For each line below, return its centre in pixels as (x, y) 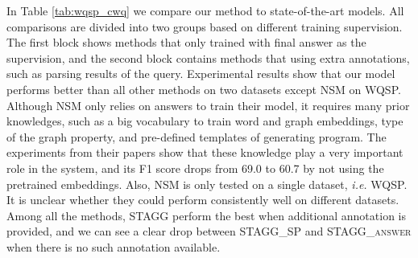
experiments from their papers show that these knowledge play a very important (205, 152)
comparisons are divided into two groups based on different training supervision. (205, 26)
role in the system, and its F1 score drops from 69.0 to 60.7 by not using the (195, 168)
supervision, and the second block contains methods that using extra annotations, (208, 57)
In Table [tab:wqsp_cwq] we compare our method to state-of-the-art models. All (205, 10)
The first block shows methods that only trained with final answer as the (186, 42)
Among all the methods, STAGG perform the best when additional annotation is (207, 215)
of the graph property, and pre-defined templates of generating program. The (197, 136)
